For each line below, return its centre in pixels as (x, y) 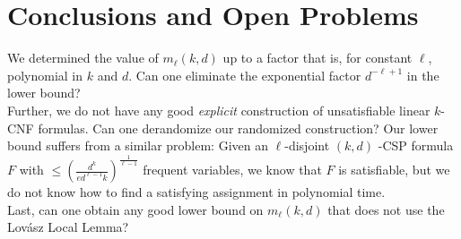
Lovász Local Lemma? (68, 227)
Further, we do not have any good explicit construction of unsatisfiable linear (219, 110)
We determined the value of (83, 58)
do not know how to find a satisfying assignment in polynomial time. (196, 192)
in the (423, 75)
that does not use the (386, 209)
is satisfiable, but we (394, 170)
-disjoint (307, 145)
